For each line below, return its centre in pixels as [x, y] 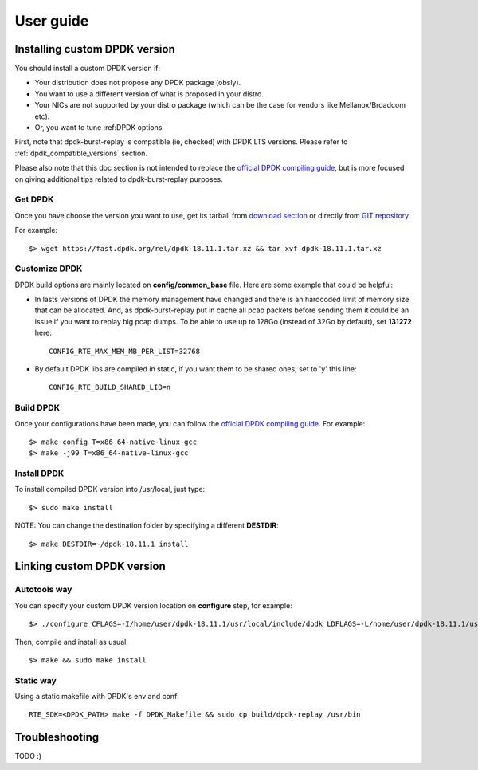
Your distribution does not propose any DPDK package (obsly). [138, 83]
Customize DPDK [49, 269]
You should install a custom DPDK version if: [88, 69]
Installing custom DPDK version [95, 49]
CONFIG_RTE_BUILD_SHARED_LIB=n [110, 387]
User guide [52, 21]
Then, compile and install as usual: [72, 642]
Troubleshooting [57, 737]
